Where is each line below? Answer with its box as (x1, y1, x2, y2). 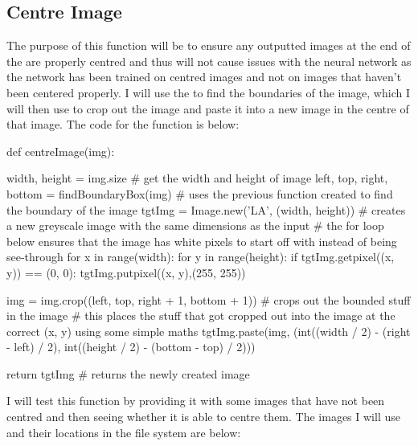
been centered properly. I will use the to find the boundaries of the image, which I (6, 84, 410, 100)
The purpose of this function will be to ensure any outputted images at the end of (6, 37, 411, 54)
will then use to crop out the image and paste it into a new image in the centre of (6, 100, 409, 117)
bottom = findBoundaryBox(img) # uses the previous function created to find (6, 185, 393, 202)
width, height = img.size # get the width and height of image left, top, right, (6, 170, 388, 186)
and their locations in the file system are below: (6, 423, 241, 440)
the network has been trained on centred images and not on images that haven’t (6, 68, 402, 85)
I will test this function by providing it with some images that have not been (6, 392, 385, 409)
